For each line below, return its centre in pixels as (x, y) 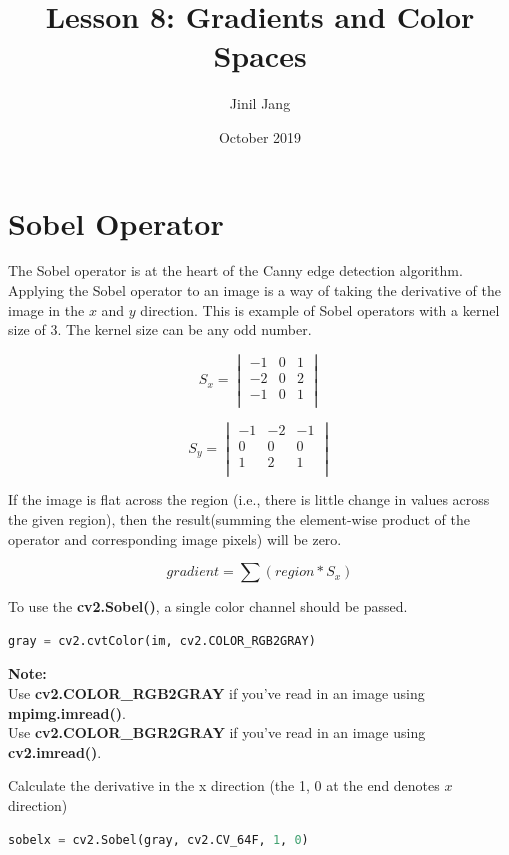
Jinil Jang (260, 103)
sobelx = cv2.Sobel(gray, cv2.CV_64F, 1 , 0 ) (158, 839)
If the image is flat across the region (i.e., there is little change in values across (249, 499)
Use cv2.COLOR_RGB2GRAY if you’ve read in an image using (216, 692)
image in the (46, 309)
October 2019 (260, 136)
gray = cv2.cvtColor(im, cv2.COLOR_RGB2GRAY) (162, 640)
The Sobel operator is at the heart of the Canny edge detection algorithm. (235, 270)
